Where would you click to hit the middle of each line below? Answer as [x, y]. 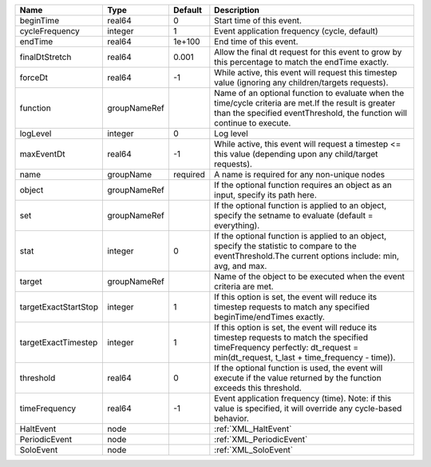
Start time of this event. [258, 20]
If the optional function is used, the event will [299, 368]
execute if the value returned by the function [298, 378]
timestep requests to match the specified [291, 337]
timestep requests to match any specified [292, 307]
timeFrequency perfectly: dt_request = [287, 347]
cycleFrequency [49, 31]
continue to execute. [253, 123]
